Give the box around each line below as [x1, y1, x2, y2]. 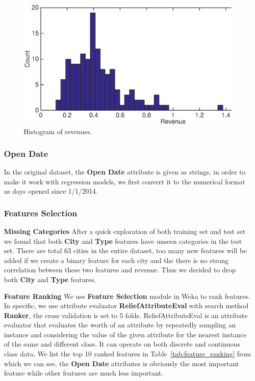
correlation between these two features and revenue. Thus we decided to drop [4, 264, 236, 275]
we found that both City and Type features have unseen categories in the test [4, 235, 242, 246]
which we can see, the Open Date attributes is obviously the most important [4, 358, 239, 368]
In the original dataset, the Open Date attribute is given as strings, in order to [4, 166, 246, 176]
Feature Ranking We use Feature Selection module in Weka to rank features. [4, 291, 251, 301]
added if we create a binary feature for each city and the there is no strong [4, 255, 229, 265]
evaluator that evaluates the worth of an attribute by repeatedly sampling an [4, 320, 236, 330]
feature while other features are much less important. [4, 368, 163, 378]
